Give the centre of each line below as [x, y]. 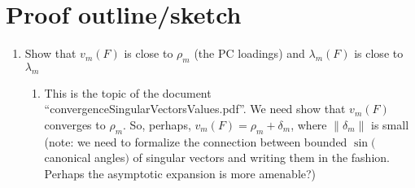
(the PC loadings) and [249, 53]
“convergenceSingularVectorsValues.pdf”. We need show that [195, 109]
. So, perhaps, [157, 124]
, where [309, 124]
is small [390, 124]
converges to [75, 124]
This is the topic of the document [128, 92]
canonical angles [85, 157]
